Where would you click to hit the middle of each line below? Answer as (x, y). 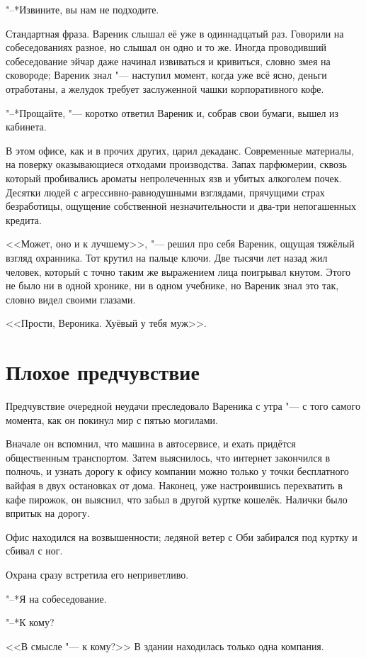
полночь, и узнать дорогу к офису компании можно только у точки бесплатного (177, 471)
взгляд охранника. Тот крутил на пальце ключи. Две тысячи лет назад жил (167, 257)
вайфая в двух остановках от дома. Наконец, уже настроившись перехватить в (174, 485)
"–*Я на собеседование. (56, 598)
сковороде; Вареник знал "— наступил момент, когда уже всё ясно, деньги (166, 75)
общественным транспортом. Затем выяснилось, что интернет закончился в (168, 457)
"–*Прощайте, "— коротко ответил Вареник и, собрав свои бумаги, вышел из (172, 112)
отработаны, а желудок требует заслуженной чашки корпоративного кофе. (165, 88)
